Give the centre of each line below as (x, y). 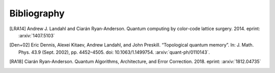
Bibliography (37, 13)
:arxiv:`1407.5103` (37, 35)
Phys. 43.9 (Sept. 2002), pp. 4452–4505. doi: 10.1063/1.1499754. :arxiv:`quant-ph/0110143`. (114, 52)
